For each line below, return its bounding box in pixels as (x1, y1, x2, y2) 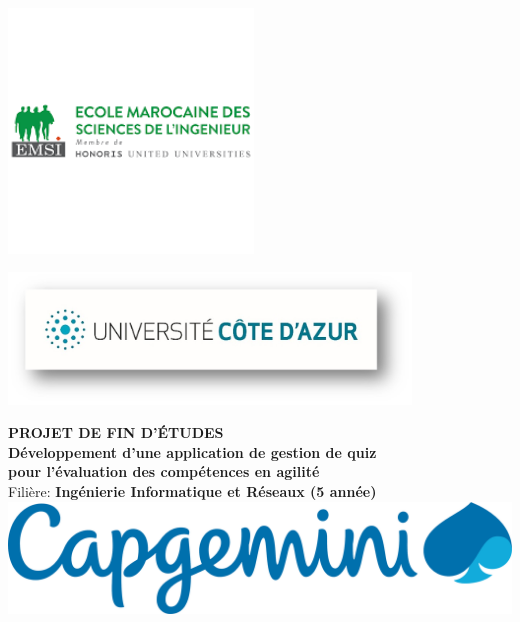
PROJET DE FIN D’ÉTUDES (8, 422, 224, 443)
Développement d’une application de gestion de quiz (8, 441, 377, 462)
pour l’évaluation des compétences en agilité (8, 461, 320, 482)
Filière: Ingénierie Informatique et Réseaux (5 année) (8, 480, 377, 501)
